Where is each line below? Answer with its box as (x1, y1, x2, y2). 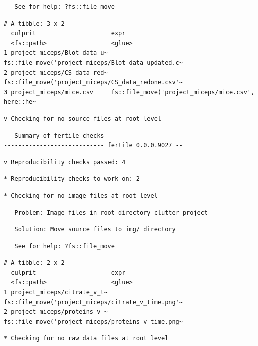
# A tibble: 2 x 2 (4, 259, 65, 267)
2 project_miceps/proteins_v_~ (4, 308, 108, 316)
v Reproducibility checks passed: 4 (4, 158, 126, 166)
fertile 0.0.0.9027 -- (107, 142, 183, 149)
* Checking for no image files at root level (4, 192, 158, 199)
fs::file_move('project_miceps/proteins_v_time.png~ (4, 318, 183, 325)
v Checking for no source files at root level (4, 115, 161, 122)
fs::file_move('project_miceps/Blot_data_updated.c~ (4, 59, 183, 66)
